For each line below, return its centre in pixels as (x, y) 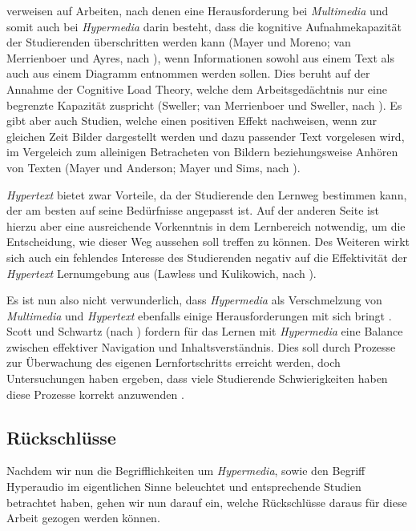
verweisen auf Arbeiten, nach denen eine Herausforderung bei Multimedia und (198, 10)
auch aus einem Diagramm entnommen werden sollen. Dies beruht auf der (188, 73)
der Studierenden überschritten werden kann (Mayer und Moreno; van (179, 42)
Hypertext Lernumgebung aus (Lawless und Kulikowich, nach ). (162, 273)
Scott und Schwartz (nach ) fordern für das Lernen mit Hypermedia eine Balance (205, 331)
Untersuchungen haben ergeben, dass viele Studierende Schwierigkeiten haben (197, 378)
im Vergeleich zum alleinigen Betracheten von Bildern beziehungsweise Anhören (202, 152)
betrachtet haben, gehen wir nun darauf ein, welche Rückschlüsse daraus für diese (207, 502)
